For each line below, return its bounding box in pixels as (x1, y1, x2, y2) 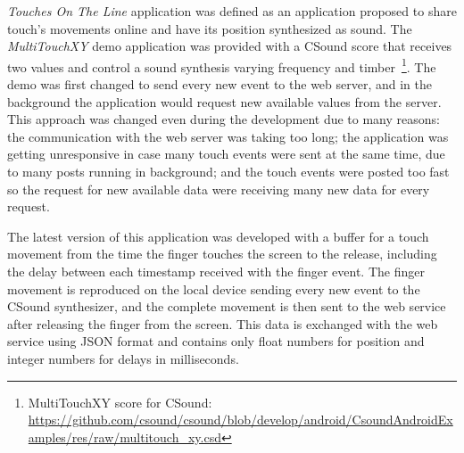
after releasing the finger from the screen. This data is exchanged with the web (7, 314, 438, 333)
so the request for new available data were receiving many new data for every (7, 179, 430, 198)
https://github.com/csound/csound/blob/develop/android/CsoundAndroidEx (28, 410, 453, 429)
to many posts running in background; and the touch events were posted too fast (7, 162, 450, 180)
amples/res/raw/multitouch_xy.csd (28, 427, 221, 446)
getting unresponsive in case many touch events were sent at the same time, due (7, 144, 445, 163)
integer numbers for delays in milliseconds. (7, 349, 239, 367)
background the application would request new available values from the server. (7, 92, 442, 111)
